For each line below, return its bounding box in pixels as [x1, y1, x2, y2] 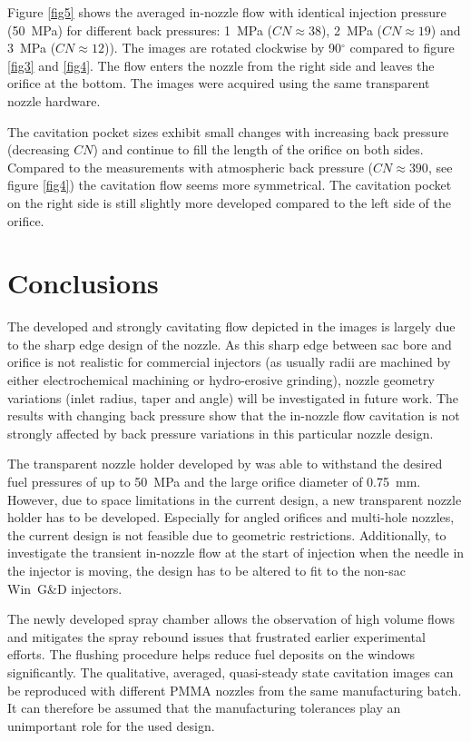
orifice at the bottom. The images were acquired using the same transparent [7, 74, 430, 93]
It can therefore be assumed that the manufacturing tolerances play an [7, 698, 401, 717]
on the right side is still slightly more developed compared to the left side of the [7, 193, 451, 212]
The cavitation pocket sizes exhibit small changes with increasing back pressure [7, 122, 449, 141]
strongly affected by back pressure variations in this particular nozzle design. [7, 423, 434, 442]
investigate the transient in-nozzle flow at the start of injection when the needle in [7, 543, 465, 562]
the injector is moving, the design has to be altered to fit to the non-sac [7, 560, 407, 579]
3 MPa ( [7, 38, 56, 57]
